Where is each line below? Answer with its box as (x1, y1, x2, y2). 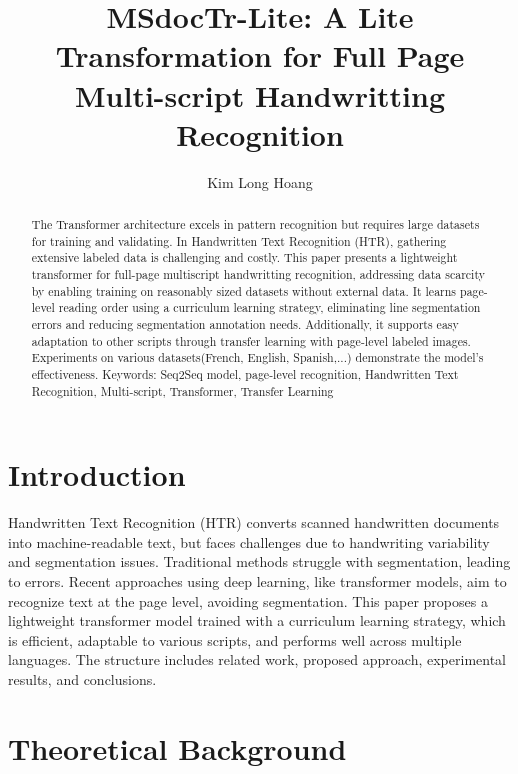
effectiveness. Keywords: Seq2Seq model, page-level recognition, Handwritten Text (31, 365, 459, 382)
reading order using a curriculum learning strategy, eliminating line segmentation (58, 299, 481, 316)
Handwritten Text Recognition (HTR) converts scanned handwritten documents (8, 512, 500, 533)
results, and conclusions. (8, 668, 157, 689)
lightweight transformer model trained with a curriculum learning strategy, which (8, 610, 506, 631)
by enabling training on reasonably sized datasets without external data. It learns (31, 282, 457, 299)
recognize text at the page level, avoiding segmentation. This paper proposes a (8, 590, 488, 611)
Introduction (8, 454, 186, 495)
